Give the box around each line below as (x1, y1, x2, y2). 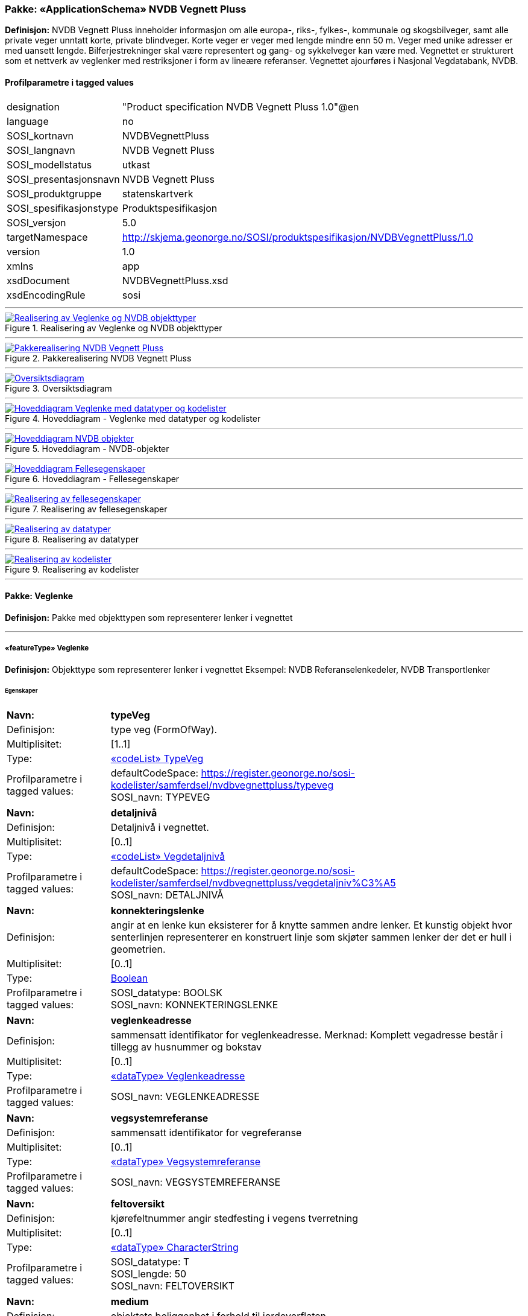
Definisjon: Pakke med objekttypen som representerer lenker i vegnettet (5, 612, 293, 623)
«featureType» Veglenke (5, 644, 89, 653)
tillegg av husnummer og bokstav (110, 1041, 262, 1054)
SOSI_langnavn (7, 144, 75, 156)
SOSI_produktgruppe (7, 187, 102, 200)
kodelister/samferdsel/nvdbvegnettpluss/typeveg (110, 779, 334, 792)
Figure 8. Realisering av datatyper (5, 533, 139, 544)
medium (110, 1295, 149, 1308)
